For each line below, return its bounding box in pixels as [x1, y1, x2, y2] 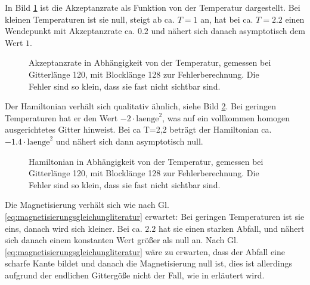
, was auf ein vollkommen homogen [162, 111, 290, 124]
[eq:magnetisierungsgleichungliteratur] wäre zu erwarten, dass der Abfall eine [5, 245, 285, 258]
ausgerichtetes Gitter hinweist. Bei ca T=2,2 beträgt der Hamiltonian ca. [5, 123, 272, 136]
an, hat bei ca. [200, 13, 253, 25]
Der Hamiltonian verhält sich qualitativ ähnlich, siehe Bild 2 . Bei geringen [5, 100, 277, 112]
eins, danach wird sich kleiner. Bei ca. [5, 222, 142, 234]
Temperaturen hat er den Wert [5, 111, 118, 124]
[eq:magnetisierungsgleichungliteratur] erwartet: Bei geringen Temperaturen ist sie [5, 210, 305, 222]
